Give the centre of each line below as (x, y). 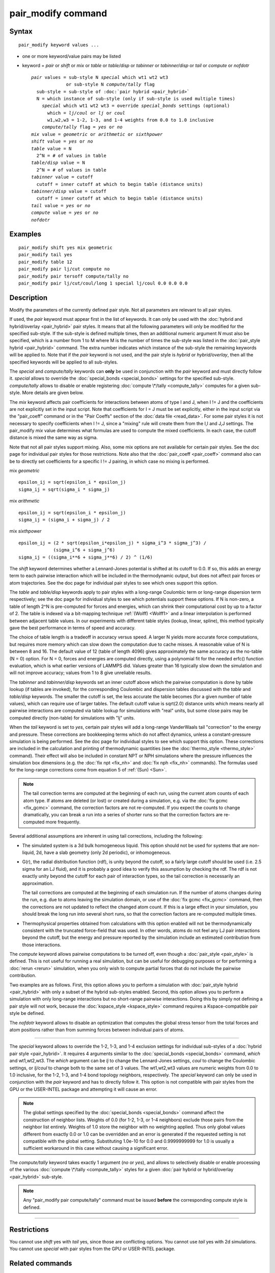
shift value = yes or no (62, 142)
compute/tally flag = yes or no (82, 127)
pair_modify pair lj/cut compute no (64, 269)
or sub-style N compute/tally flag (110, 85)
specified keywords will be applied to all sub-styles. (64, 362)
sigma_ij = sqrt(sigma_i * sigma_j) (64, 489)
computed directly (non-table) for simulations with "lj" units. (72, 717)
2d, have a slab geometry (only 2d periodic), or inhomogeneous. (104, 852)
